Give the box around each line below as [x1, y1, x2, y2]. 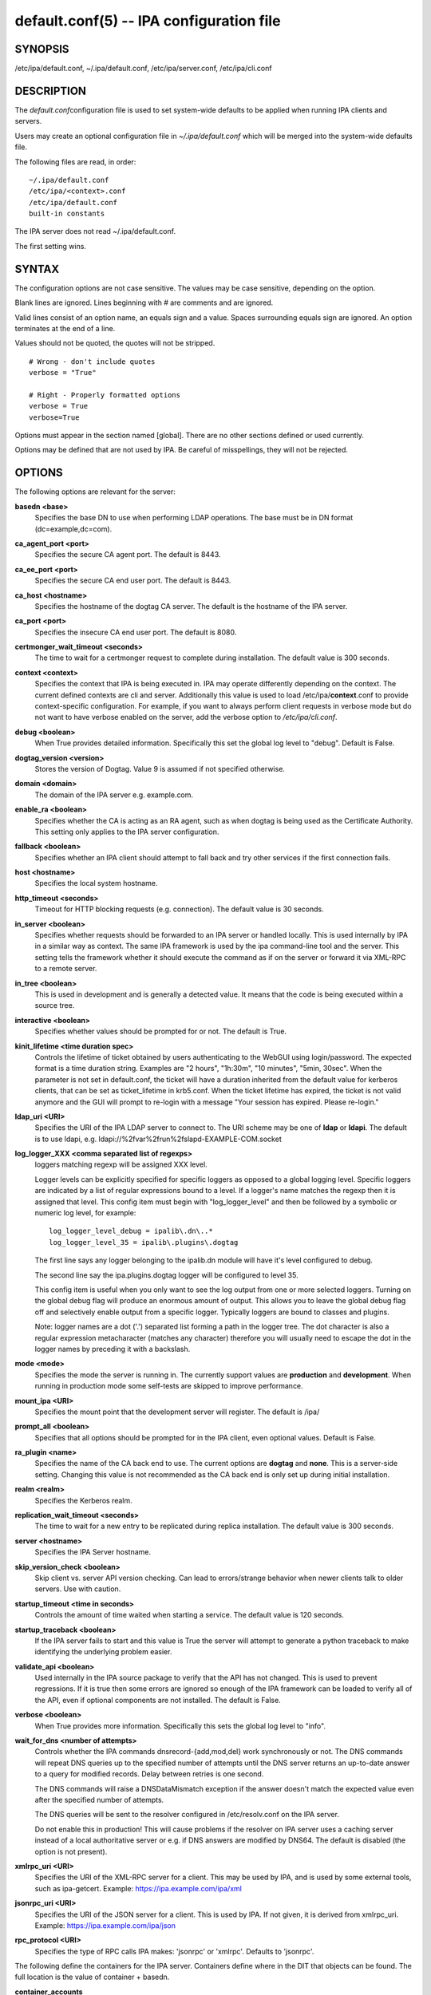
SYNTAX [14, 262, 60, 275]
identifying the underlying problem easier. [34, 1647, 172, 1657]
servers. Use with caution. [34, 1584, 121, 1594]
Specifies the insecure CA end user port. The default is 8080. [34, 627, 237, 637]
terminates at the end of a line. [14, 323, 116, 333]
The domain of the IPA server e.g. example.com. [34, 790, 194, 800]
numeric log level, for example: [34, 1208, 136, 1218]
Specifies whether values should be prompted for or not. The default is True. [34, 1026, 287, 1037]
